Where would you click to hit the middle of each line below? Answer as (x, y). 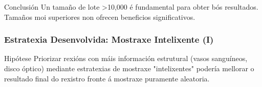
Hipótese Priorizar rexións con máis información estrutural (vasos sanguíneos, (126, 58)
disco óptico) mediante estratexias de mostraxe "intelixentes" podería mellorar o (129, 68)
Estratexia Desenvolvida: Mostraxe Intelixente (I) (109, 39)
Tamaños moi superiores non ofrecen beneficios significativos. (100, 17)
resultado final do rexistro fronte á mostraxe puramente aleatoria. (107, 78)
